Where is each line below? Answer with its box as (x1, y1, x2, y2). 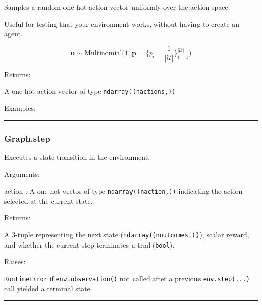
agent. (4, 28, 23, 39)
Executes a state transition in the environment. (4, 151, 150, 162)
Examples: (4, 103, 36, 113)
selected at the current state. (4, 195, 93, 206)
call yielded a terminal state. (4, 283, 92, 293)
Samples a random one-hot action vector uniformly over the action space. (4, 2, 230, 12)
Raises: (4, 256, 26, 267)
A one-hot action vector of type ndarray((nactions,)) (4, 86, 176, 96)
